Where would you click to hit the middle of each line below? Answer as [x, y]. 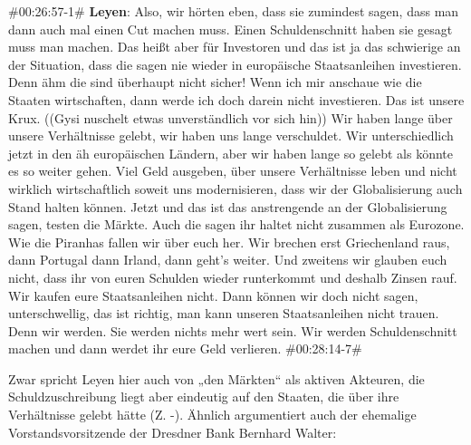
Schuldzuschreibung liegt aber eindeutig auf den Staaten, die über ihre [204, 397]
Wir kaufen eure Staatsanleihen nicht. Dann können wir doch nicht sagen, [213, 295]
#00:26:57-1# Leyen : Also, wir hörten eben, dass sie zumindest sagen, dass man [234, 11]
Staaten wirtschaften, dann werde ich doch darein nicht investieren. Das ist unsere [236, 99]
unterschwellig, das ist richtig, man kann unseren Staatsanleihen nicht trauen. [224, 313]
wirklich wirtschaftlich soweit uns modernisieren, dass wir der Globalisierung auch [235, 188]
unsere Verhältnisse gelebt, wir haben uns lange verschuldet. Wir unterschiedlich [231, 135]
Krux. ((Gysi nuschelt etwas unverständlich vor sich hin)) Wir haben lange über [231, 117]
